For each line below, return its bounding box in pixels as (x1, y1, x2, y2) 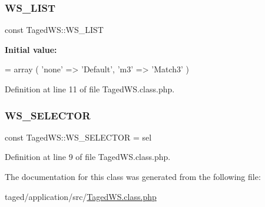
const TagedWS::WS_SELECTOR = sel (5, 131, 152, 143)
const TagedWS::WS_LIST (5, 24, 104, 36)
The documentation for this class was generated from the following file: (5, 171, 261, 182)
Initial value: (5, 43, 57, 55)
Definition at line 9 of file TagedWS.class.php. (5, 151, 171, 163)
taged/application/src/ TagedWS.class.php (5, 190, 157, 202)
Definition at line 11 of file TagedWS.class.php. (5, 83, 175, 95)
